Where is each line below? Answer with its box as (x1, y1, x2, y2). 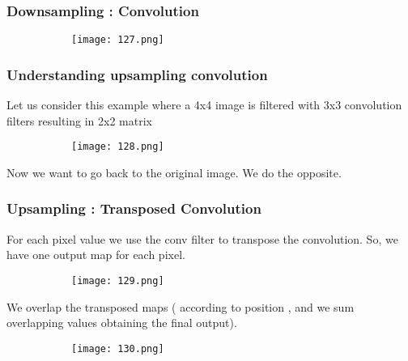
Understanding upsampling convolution (6, 64, 268, 84)
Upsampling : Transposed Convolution (6, 198, 261, 219)
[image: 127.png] (71, 34, 164, 46)
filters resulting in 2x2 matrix (6, 112, 152, 129)
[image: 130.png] (71, 342, 164, 355)
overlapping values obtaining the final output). (6, 314, 237, 331)
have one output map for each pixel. (6, 246, 185, 263)
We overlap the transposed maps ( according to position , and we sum (6, 298, 355, 315)
